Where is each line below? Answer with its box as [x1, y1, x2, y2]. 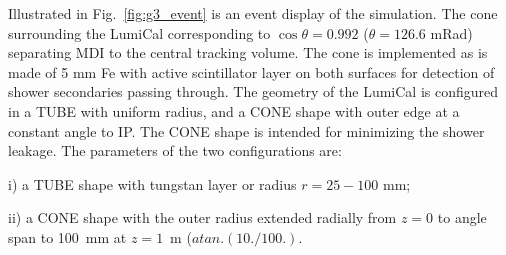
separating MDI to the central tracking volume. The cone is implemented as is [8, 42, 488, 63]
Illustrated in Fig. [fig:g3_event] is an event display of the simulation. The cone [8, 3, 498, 23]
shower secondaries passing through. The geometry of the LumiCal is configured [8, 81, 499, 102]
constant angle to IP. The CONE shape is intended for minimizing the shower [8, 120, 485, 141]
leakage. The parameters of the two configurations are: [8, 140, 342, 161]
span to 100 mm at [8, 226, 127, 247]
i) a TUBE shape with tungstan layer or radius [8, 173, 297, 194]
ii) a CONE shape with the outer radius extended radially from [8, 207, 397, 228]
